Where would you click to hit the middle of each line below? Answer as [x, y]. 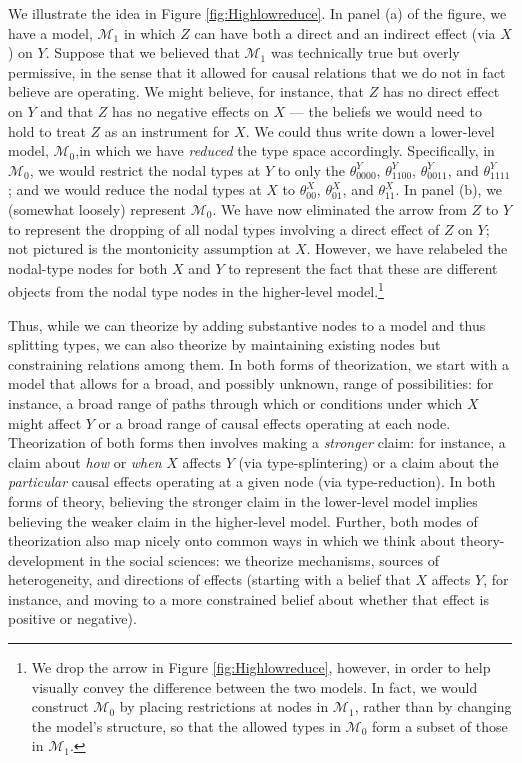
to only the [311, 169]
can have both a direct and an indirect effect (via [345, 32]
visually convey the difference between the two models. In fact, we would [254, 686]
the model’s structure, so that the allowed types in [186, 725]
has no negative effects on [190, 110]
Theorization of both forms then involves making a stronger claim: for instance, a [257, 442]
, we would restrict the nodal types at [145, 169]
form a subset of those [440, 725]
